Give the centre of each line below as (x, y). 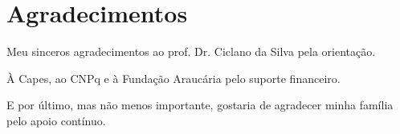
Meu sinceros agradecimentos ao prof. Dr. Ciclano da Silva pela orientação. (191, 51)
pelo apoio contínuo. (56, 120)
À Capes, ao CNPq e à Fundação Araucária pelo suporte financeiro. (173, 78)
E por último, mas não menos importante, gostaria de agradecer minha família (200, 105)
